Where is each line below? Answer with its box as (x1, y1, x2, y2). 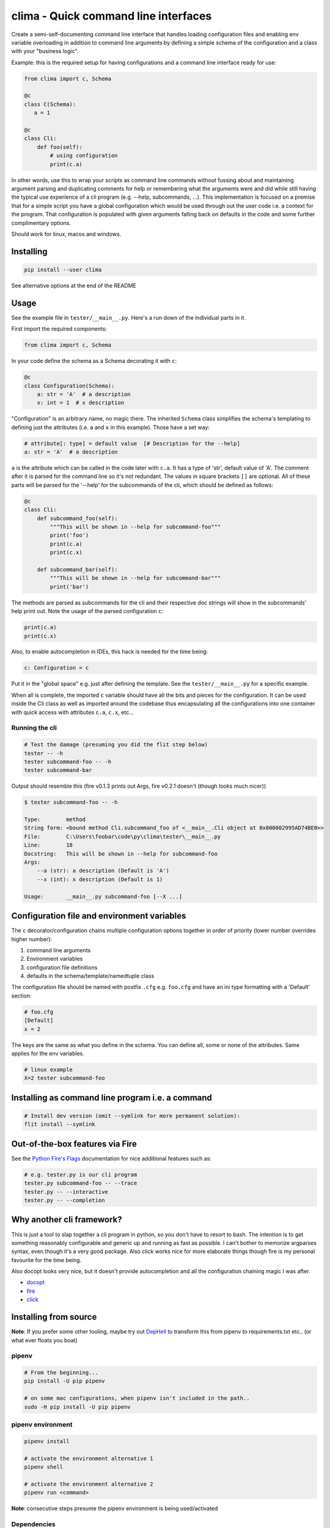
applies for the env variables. (11, 1049, 85, 1057)
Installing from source (11, 1312, 97, 1323)
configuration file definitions (26, 963, 98, 971)
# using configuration (50, 152, 119, 159)
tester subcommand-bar (24, 767, 92, 774)
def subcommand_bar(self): (37, 566, 119, 573)
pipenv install (24, 1438, 70, 1445)
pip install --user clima (24, 266, 102, 273)
